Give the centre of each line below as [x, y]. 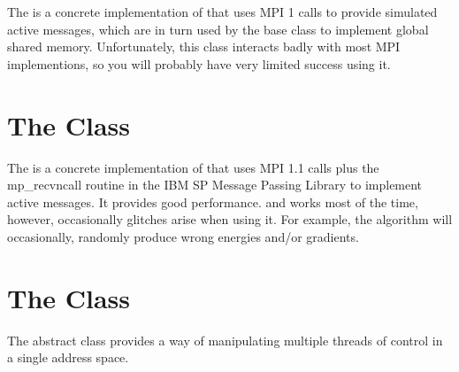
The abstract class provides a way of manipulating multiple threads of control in [225, 340]
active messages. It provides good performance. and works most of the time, [213, 201]
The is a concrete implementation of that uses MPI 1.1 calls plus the [193, 167]
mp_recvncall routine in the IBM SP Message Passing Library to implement [215, 185]
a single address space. [68, 357]
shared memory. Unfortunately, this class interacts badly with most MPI [204, 46]
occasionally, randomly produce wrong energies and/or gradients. [183, 236]
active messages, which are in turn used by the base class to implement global [218, 29]
